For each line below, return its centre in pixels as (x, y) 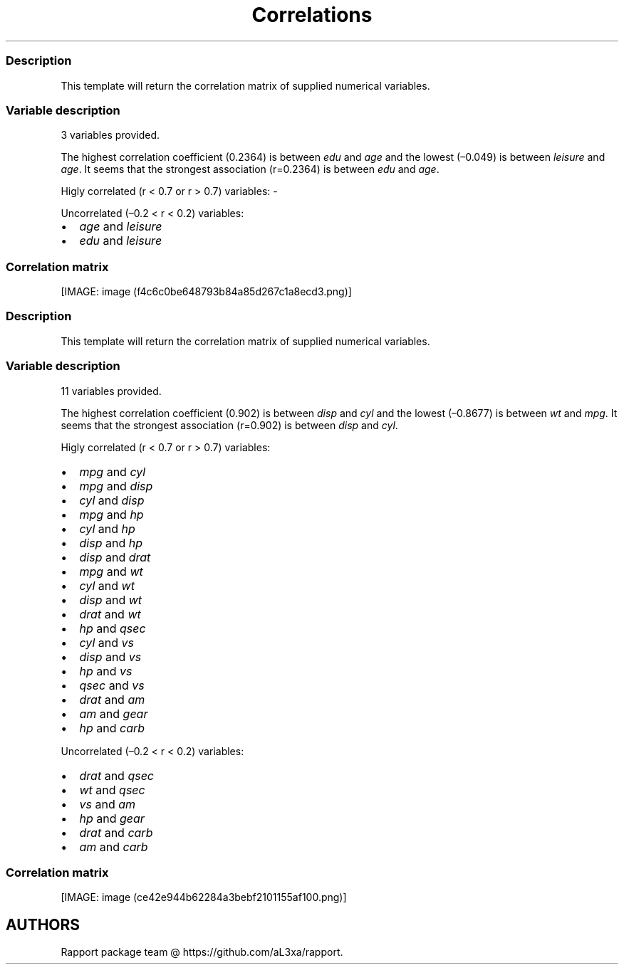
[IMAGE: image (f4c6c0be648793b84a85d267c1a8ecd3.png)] (206, 291)
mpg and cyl (113, 471)
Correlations (312, 15)
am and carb (114, 847)
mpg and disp (116, 486)
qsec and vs (112, 685)
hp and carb (112, 728)
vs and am (108, 804)
